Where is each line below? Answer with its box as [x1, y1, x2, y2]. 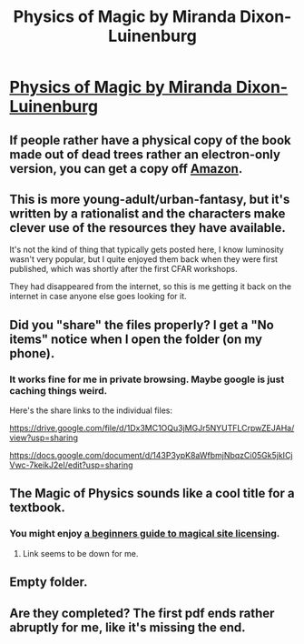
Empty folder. [9, 575, 88, 590]
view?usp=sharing [9, 432, 79, 443]
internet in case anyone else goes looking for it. [9, 291, 188, 302]
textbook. [9, 500, 65, 516]
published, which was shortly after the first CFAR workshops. [9, 264, 238, 275]
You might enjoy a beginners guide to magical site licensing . [9, 528, 280, 540]
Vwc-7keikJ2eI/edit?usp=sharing [9, 459, 133, 470]
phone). [9, 346, 55, 361]
